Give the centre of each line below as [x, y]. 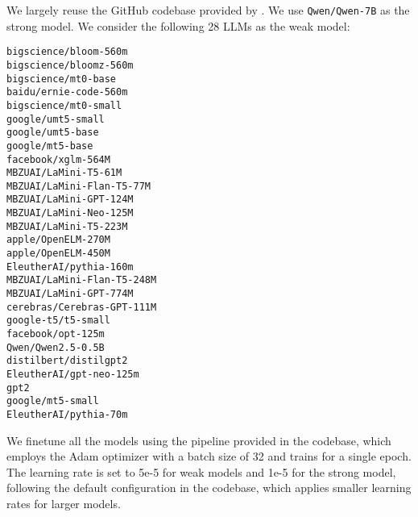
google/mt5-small [53, 401]
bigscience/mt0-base [62, 79]
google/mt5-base [50, 146]
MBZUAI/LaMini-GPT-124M [70, 200]
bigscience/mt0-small [64, 105]
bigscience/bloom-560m [67, 52]
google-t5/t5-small [58, 321]
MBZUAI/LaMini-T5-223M [67, 226]
